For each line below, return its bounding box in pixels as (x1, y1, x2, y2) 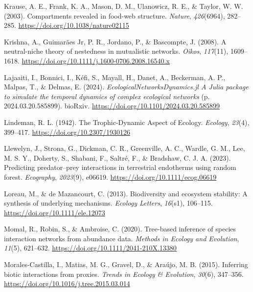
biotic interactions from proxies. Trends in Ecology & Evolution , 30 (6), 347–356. (4, 269, 244, 279)
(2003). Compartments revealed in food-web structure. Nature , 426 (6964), (4, 10, 225, 21)
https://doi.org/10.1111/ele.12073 (4, 207, 105, 217)
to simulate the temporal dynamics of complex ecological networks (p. (4, 91, 210, 101)
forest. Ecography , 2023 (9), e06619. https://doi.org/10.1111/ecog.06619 (4, 171, 217, 182)
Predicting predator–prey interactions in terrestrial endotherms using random (4, 162, 236, 172)
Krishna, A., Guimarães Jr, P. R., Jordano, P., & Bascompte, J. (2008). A (4, 36, 227, 46)
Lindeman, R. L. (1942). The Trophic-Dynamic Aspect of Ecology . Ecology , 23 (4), (4, 117, 250, 127)
